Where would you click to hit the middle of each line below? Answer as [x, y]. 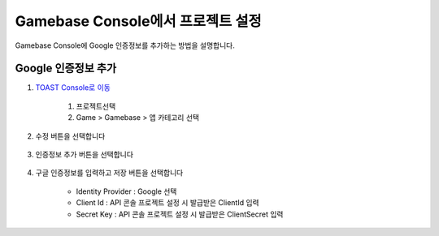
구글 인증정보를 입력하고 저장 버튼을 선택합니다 [109, 173]
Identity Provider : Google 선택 [126, 191]
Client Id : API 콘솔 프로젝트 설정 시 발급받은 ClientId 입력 [167, 203]
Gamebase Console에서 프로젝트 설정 [138, 21]
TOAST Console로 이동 [73, 88]
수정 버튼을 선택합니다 [70, 136]
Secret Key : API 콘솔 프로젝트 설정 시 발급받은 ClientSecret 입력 [180, 214]
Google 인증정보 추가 [66, 69]
